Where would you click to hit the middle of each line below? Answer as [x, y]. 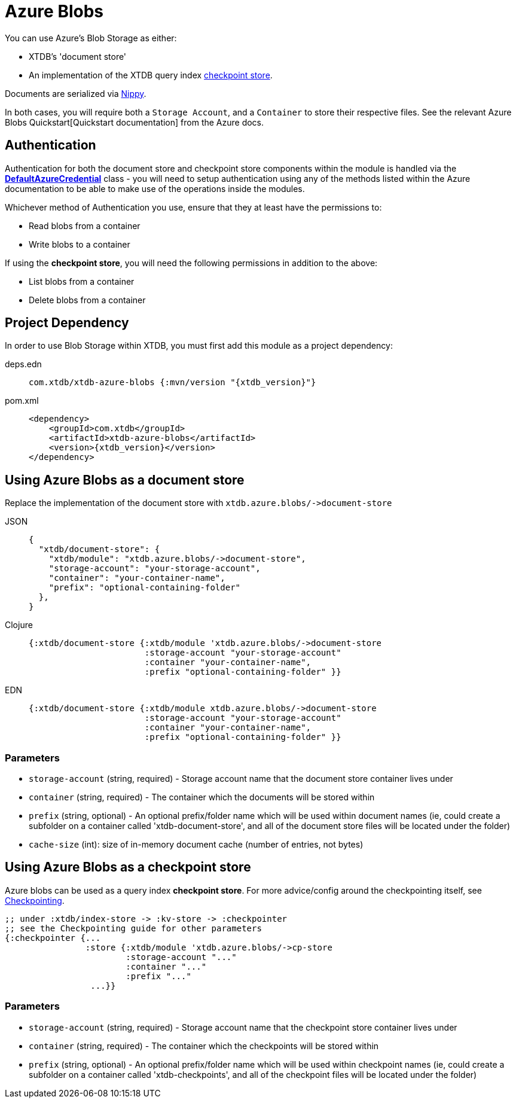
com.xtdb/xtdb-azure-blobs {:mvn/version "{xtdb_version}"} [172, 383]
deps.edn [23, 364]
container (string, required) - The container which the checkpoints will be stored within [204, 1046]
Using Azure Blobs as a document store [125, 480]
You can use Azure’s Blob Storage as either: [91, 38]
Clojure [19, 625]
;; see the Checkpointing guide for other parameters [133, 928]
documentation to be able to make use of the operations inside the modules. [155, 188]
